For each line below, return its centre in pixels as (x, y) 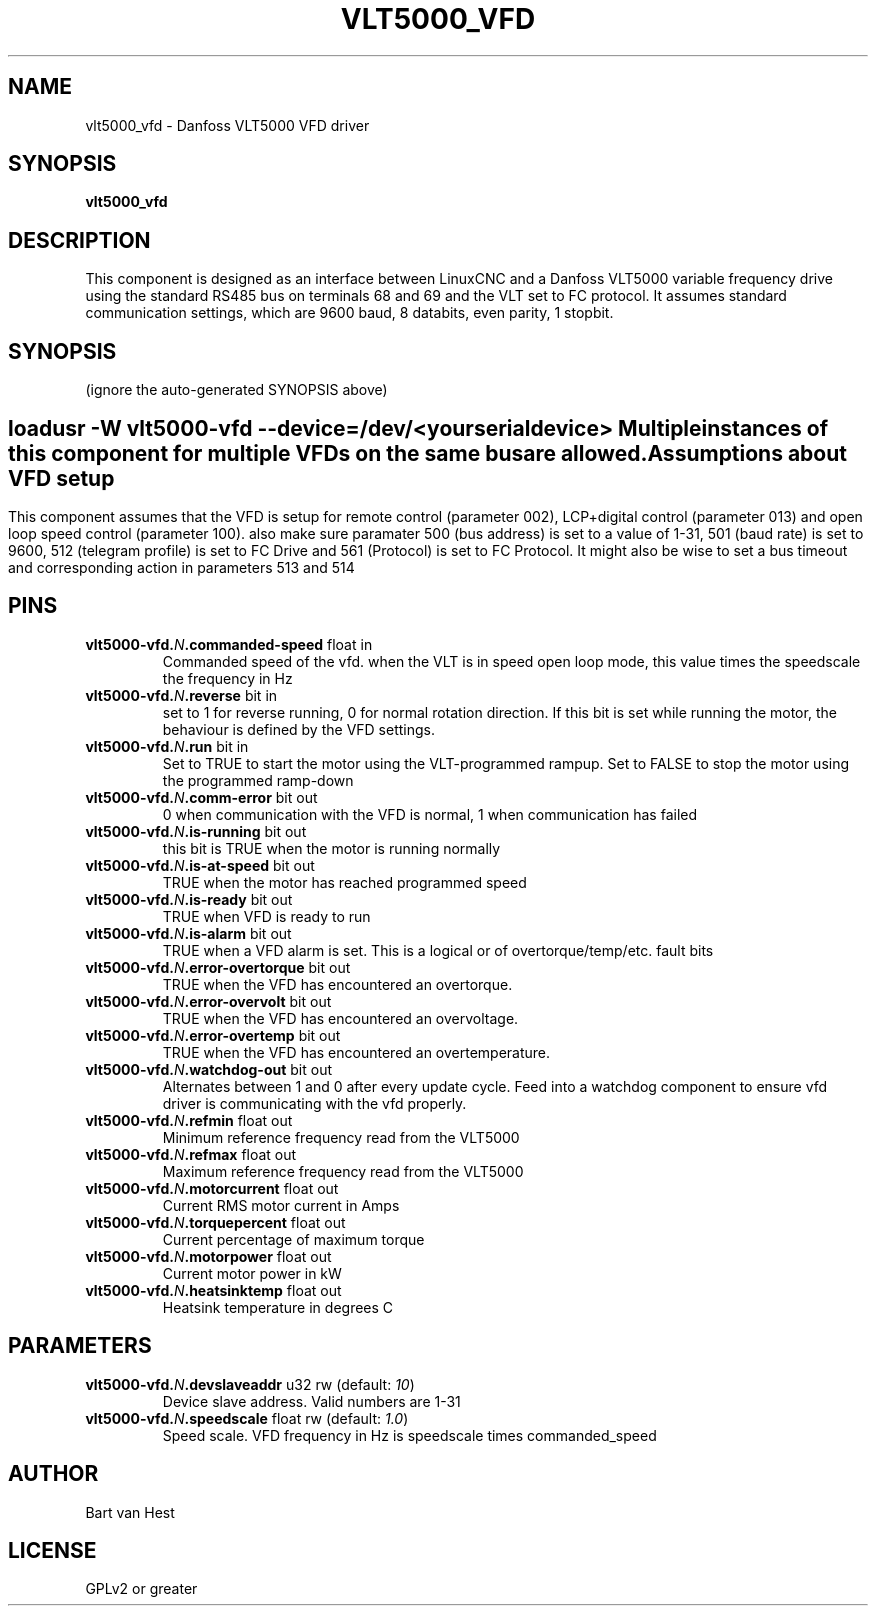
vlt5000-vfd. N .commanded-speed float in (229, 644)
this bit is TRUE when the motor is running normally (331, 848)
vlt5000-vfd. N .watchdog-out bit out (208, 1069)
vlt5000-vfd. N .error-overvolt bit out (208, 1001)
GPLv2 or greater (141, 1589)
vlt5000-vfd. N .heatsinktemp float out (213, 1290)
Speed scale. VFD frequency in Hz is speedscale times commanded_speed (409, 1435)
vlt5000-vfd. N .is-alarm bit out (188, 933)
